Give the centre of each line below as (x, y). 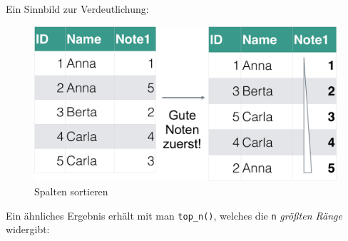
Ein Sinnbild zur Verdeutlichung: (77, 9)
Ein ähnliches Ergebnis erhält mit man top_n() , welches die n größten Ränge (174, 215)
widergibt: (28, 229)
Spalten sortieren (71, 191)
